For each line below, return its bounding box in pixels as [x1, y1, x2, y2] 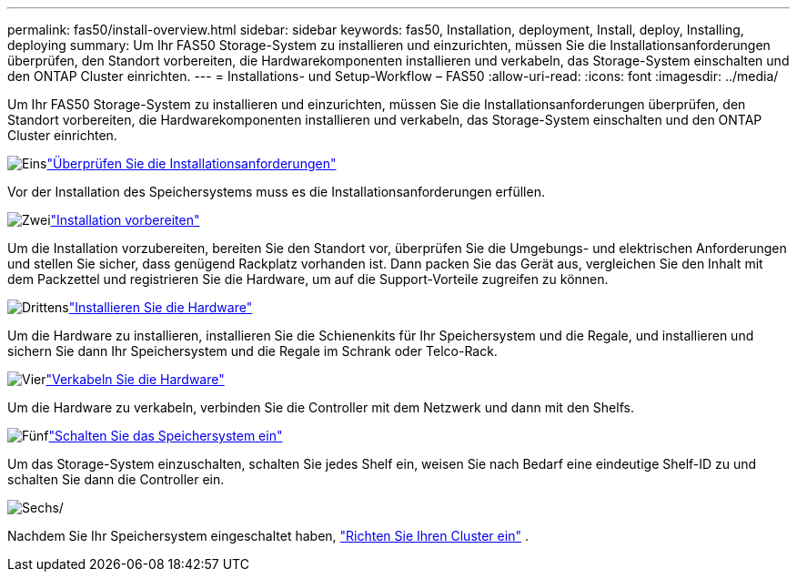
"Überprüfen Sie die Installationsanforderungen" [46, 156, 337, 171]
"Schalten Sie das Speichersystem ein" [48, 428, 283, 443]
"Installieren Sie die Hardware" [68, 300, 253, 315]
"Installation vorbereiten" [50, 212, 200, 228]
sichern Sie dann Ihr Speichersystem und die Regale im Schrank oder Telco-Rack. [7, 343, 498, 359]
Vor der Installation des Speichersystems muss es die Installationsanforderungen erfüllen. [7, 184, 545, 199]
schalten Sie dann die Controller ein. [7, 472, 225, 487]
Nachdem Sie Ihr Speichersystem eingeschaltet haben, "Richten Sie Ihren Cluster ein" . [7, 528, 529, 543]
